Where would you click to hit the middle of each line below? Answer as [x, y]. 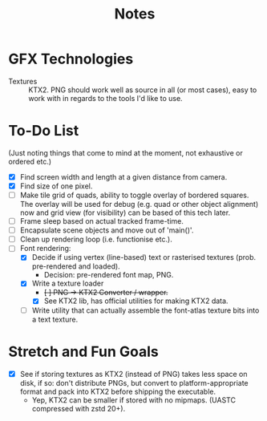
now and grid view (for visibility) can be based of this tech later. [125, 213]
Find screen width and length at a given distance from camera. [123, 176]
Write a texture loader [68, 283]
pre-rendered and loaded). [76, 266]
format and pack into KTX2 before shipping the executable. [118, 391]
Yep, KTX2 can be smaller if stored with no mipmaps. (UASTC [134, 400]
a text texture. [55, 319]
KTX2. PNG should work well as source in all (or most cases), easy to [143, 90]
